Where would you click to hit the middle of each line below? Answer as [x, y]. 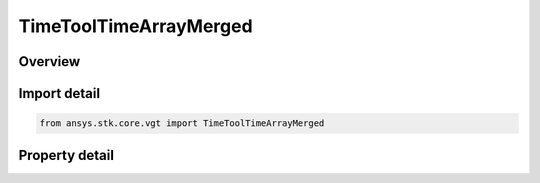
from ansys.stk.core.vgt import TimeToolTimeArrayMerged [182, 123]
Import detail [59, 93]
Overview [49, 61]
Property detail [66, 155]
